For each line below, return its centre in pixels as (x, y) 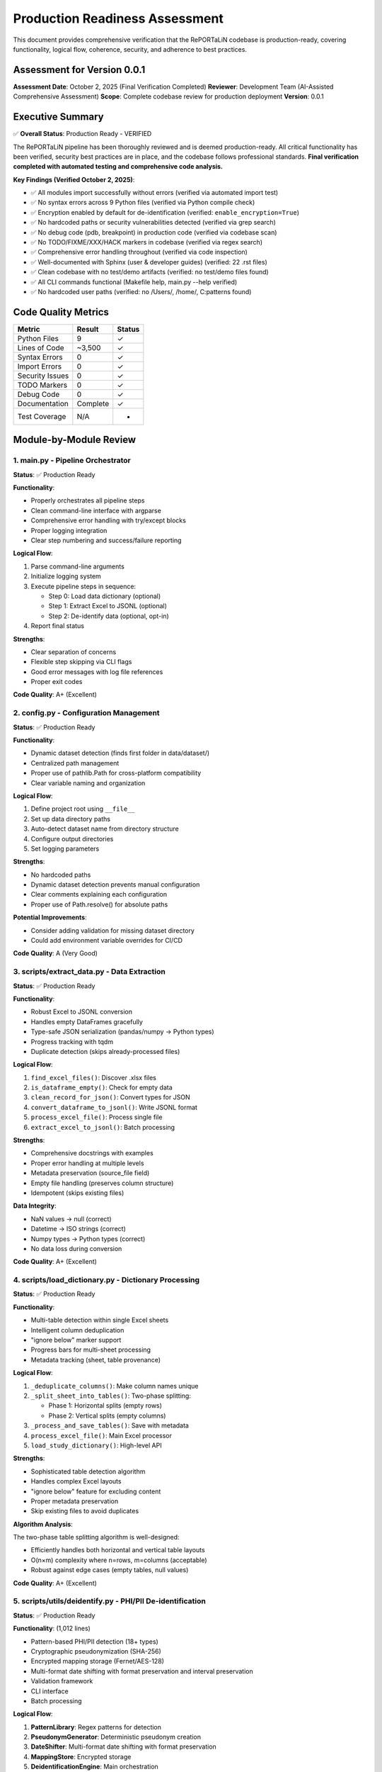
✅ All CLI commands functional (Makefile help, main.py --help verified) (134, 282)
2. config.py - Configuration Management (86, 713)
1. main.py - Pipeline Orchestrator (72, 461)
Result (88, 329)
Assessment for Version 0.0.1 (79, 70)
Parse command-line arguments (78, 566)
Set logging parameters (65, 848)
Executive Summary (58, 117)
